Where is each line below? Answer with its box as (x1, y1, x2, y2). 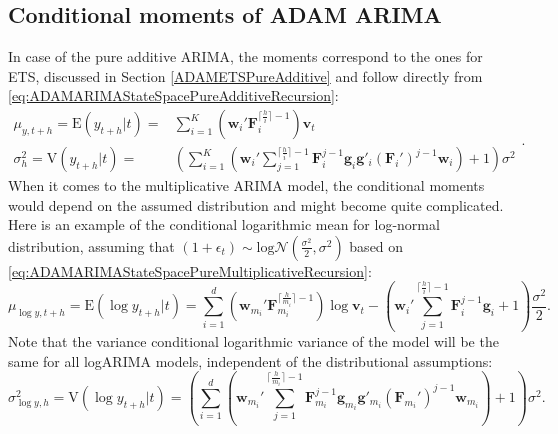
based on (349, 235, 404, 256)
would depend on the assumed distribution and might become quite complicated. (8, 194, 504, 215)
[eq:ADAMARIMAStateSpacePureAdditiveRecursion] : (8, 85, 339, 106)
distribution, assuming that (8, 235, 175, 256)
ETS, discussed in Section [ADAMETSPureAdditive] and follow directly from (8, 65, 483, 86)
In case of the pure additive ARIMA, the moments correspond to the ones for (8, 46, 483, 67)
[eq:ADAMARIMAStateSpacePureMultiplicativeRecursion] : (8, 260, 372, 281)
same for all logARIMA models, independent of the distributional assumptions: (8, 350, 493, 371)
